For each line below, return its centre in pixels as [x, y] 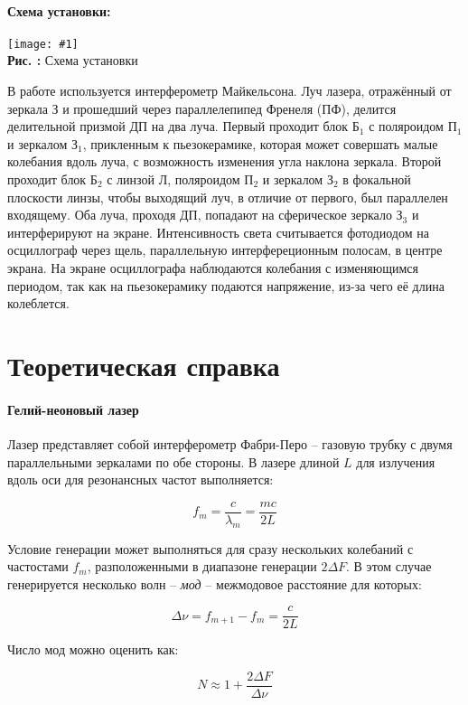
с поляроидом [406, 126]
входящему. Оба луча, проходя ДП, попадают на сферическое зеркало [200, 215]
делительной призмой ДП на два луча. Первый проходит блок [178, 126]
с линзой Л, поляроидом [173, 179]
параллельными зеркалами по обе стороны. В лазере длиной [173, 461]
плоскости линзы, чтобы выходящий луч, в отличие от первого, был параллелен [228, 197]
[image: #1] [43, 44]
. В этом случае [389, 566]
